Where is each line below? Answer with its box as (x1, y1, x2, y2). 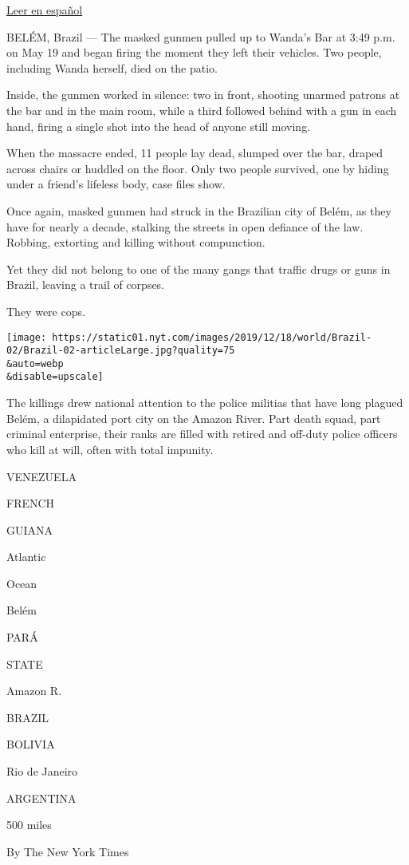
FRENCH (6, 495, 55, 511)
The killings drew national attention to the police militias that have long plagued (6, 394, 403, 411)
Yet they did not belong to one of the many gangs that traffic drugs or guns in (6, 260, 391, 277)
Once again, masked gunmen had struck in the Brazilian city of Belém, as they (6, 202, 391, 219)
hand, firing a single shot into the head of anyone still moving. (6, 117, 311, 134)
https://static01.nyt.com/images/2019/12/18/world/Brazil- (52, 331, 372, 343)
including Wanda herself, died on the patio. (6, 59, 218, 76)
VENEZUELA (6, 468, 77, 484)
